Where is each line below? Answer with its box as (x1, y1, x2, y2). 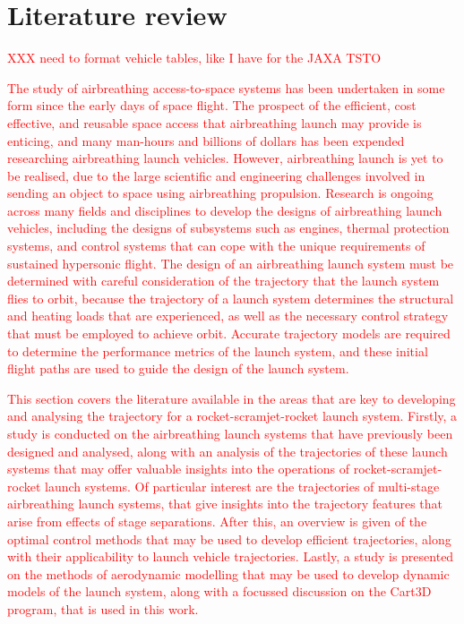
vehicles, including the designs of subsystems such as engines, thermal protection (7, 218, 450, 237)
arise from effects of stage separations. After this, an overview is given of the (7, 511, 427, 530)
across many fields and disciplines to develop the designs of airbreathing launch (7, 201, 443, 219)
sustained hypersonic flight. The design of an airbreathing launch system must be (7, 253, 454, 272)
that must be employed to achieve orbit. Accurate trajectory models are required (7, 324, 451, 343)
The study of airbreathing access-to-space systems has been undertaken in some (7, 78, 445, 97)
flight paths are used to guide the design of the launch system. (7, 359, 349, 378)
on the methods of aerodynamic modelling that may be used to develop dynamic (7, 564, 450, 583)
